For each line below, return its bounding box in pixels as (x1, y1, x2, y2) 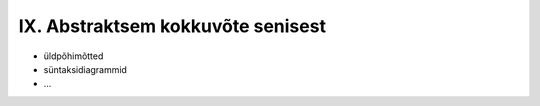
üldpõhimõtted (43, 50, 104, 62)
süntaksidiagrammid (43, 63, 127, 75)
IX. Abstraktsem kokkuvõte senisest (18, 15, 327, 37)
